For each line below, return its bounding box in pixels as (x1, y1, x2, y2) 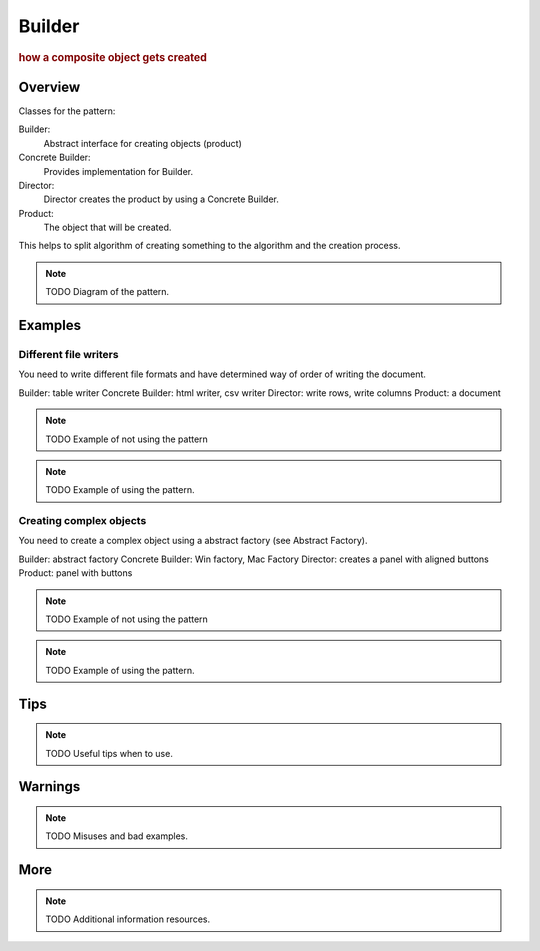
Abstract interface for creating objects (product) (43, 137, 242, 149)
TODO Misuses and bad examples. (45, 830, 189, 842)
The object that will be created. (43, 221, 172, 234)
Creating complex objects (18, 514, 147, 528)
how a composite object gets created (18, 50, 207, 64)
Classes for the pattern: (18, 105, 116, 117)
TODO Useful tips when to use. (45, 747, 174, 759)
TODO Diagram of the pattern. (45, 286, 170, 298)
